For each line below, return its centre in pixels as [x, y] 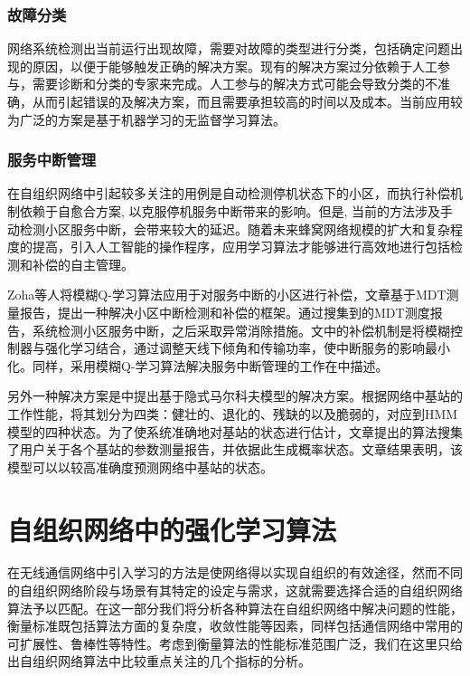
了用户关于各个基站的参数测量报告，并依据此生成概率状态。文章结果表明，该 [235, 449]
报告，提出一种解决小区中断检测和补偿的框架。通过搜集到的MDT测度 [225, 312]
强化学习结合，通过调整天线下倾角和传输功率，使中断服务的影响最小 [247, 348]
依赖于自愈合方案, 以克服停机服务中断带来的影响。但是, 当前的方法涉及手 [236, 211]
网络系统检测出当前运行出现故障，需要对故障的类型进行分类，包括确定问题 [229, 48]
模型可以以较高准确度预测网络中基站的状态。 [140, 467]
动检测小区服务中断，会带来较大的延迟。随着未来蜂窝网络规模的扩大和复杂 [229, 229]
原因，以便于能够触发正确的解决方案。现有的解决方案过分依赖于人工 [235, 66]
